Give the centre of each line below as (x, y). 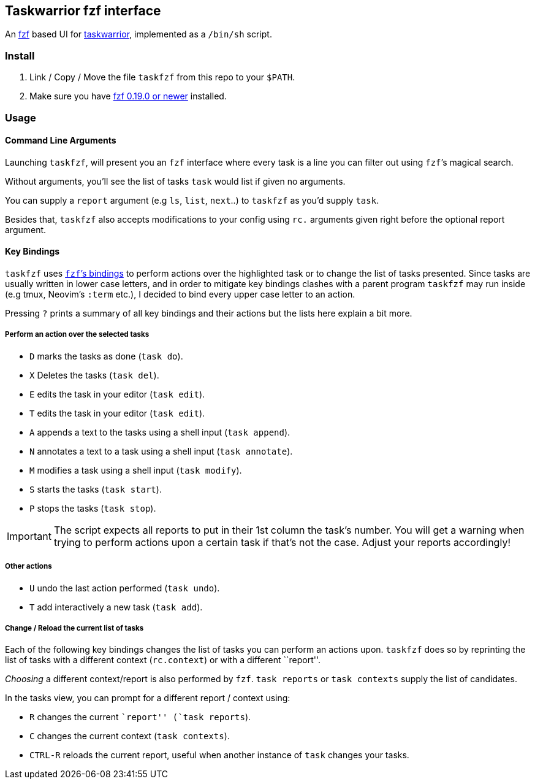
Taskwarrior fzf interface (83, 11)
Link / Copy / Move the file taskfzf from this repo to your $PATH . (162, 77)
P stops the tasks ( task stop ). (93, 508)
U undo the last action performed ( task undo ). (125, 588)
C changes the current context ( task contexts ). (130, 736)
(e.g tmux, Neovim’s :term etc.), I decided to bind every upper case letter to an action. (180, 294)
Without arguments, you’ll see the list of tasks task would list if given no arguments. (175, 181)
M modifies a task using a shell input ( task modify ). (136, 470)
